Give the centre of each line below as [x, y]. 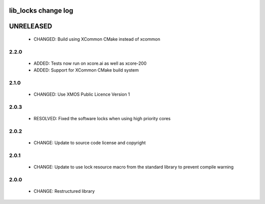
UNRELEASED [31, 26]
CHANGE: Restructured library [64, 191]
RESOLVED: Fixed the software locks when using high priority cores [102, 119]
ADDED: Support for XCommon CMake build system [86, 70]
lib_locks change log [41, 11]
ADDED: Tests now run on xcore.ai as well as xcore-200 [90, 63]
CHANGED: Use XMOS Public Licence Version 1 [82, 94]
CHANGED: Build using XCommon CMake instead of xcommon [97, 39]
